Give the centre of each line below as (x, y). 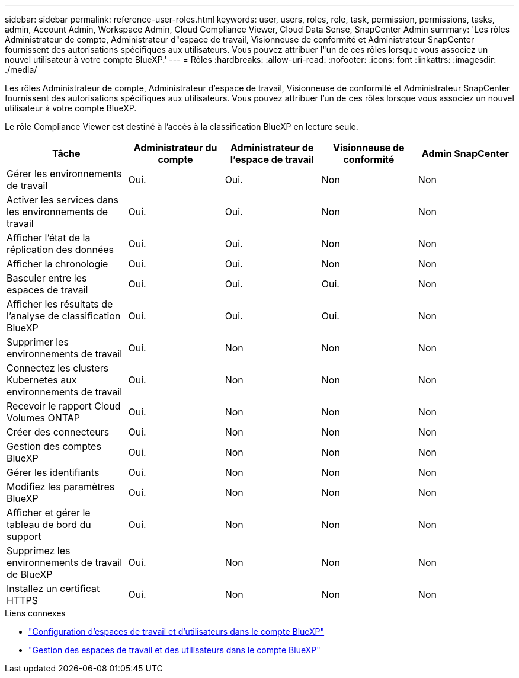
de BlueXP (30, 574)
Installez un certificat (53, 589)
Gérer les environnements (64, 174)
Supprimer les (38, 342)
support (24, 536)
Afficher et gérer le (49, 513)
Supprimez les (39, 551)
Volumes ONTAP (43, 418)
